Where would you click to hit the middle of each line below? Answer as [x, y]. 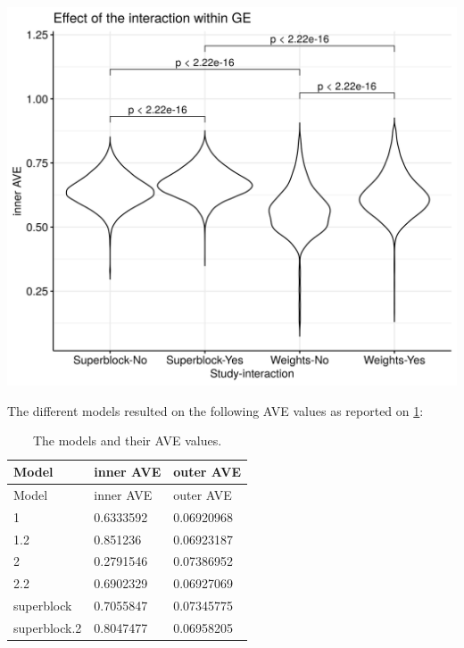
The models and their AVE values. [127, 440]
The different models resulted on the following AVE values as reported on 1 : [215, 410]
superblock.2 [48, 627]
